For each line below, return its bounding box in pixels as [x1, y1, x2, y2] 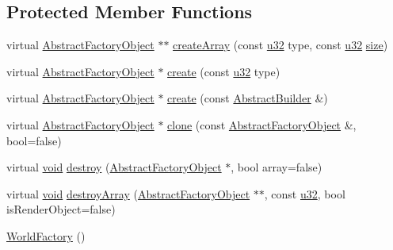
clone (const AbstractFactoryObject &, [167, 116, 357, 133]
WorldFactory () [6, 227, 86, 244]
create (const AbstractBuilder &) [167, 90, 328, 106]
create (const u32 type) [167, 63, 280, 79]
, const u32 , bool [264, 185, 345, 202]
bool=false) [6, 132, 62, 148]
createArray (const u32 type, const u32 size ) [173, 37, 388, 53]
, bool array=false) [231, 159, 322, 175]
